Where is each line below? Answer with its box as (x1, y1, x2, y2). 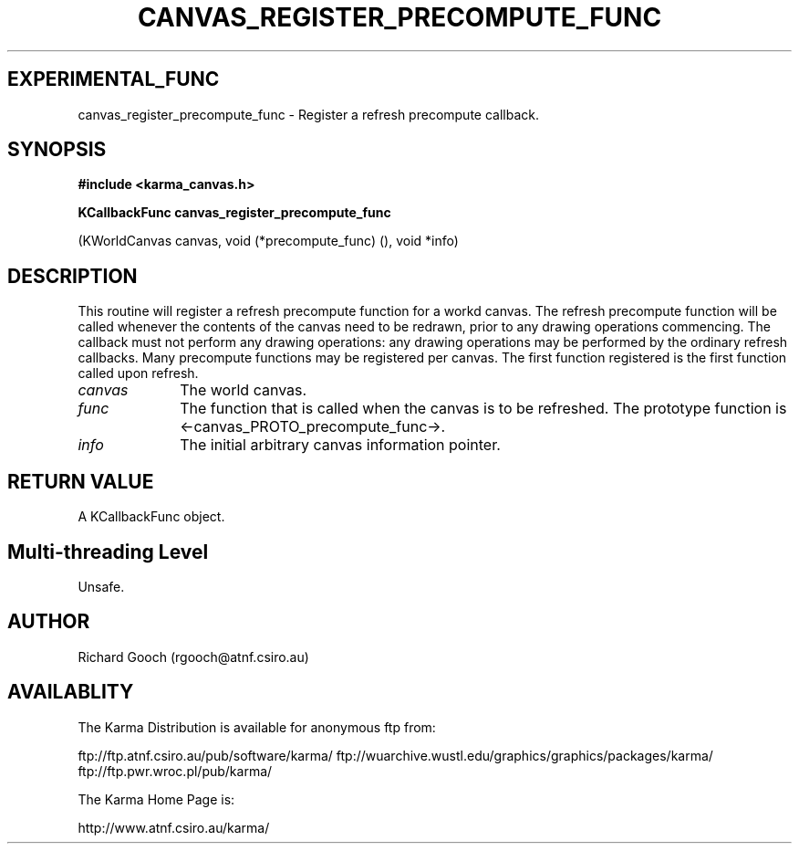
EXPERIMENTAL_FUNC (7, 68, 220, 91)
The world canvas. (180, 381, 307, 400)
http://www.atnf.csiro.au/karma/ (78, 819, 270, 835)
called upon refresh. (78, 365, 199, 382)
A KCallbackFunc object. (78, 509, 225, 525)
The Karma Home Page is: (78, 791, 235, 807)
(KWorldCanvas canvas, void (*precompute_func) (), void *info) (78, 233, 459, 249)
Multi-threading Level (7, 540, 209, 563)
